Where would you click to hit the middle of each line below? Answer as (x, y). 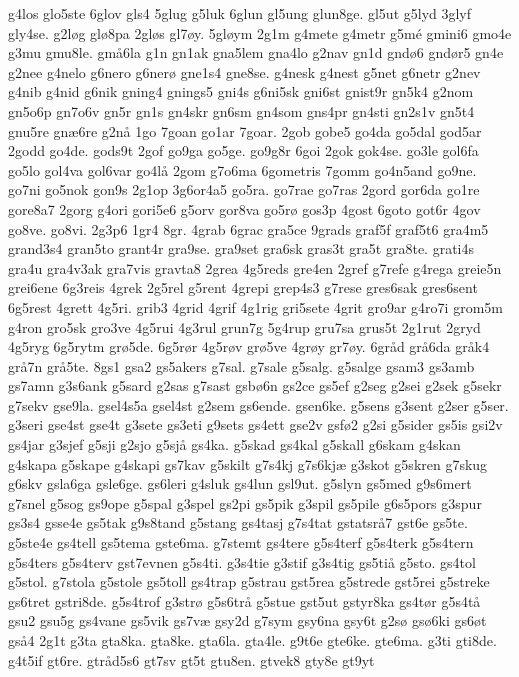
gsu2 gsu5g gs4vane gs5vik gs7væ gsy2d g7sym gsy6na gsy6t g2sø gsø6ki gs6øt (247, 620)
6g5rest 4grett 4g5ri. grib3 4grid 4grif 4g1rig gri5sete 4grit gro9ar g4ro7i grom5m (255, 306)
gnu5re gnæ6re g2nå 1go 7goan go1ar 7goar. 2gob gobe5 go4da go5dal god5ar (245, 130)
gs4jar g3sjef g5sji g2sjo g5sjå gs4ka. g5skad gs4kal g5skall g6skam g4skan (234, 444)
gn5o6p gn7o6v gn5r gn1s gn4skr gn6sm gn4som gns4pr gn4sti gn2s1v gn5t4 (241, 110)
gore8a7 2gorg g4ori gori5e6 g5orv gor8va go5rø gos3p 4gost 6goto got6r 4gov (244, 208)
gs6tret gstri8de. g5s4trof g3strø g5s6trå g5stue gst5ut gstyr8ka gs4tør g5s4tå (244, 600)
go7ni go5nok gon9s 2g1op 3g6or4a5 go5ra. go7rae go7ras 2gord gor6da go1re (244, 189)
